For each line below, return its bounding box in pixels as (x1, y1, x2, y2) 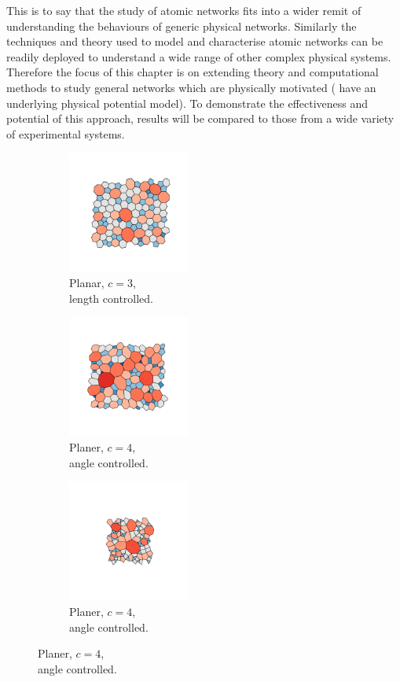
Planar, (69, 275, 105, 291)
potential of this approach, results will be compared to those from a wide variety (6, 110, 394, 127)
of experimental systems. (6, 125, 125, 142)
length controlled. (69, 289, 154, 306)
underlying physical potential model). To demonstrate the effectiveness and (6, 94, 369, 111)
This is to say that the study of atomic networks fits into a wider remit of (6, 2, 361, 18)
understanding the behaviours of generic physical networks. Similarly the (6, 17, 357, 34)
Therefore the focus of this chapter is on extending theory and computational (6, 64, 379, 80)
